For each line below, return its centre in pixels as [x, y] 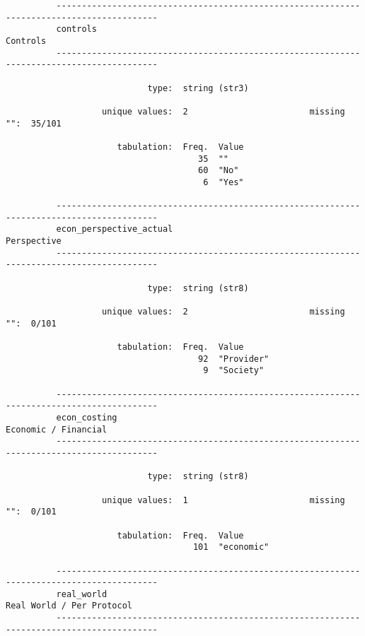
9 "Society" [234, 371]
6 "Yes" [224, 182]
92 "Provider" [234, 359]
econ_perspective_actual [115, 229]
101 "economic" [231, 547]
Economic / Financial [57, 429]
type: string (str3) [198, 88]
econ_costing [87, 417]
